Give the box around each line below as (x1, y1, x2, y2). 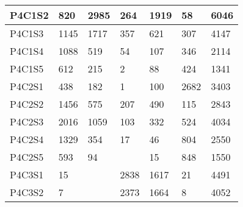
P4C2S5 (10, 150, 44, 164)
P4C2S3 (10, 114, 44, 128)
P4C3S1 (10, 167, 44, 181)
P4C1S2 (10, 8, 49, 22)
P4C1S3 (10, 26, 44, 40)
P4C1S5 (10, 61, 44, 75)
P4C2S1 (10, 79, 44, 93)
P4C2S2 (10, 97, 44, 111)
